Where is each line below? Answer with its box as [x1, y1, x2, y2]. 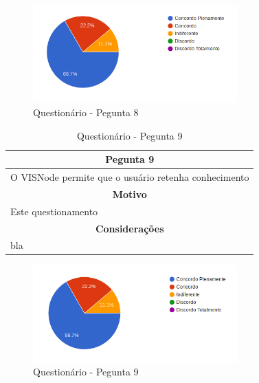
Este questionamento [10, 204, 98, 218]
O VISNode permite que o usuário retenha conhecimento [10, 170, 249, 184]
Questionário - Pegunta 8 [33, 105, 139, 119]
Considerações [95, 221, 164, 235]
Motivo [112, 186, 147, 201]
